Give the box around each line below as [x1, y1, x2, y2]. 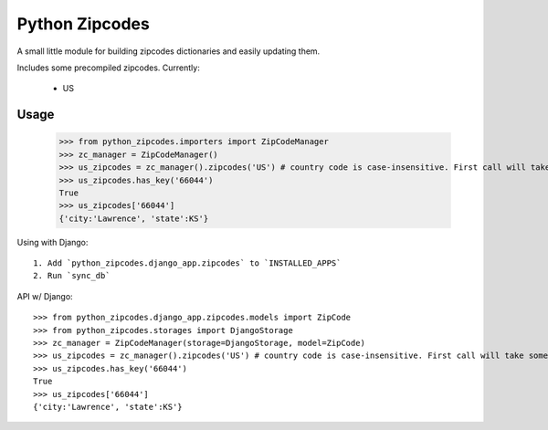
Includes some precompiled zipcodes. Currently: [16, 62, 200, 73]
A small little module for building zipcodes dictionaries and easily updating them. [16, 46, 321, 57]
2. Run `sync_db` [33, 270, 111, 281]
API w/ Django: [16, 290, 73, 301]
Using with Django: [16, 236, 89, 247]
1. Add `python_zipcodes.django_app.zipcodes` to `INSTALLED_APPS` [33, 258, 342, 268]
